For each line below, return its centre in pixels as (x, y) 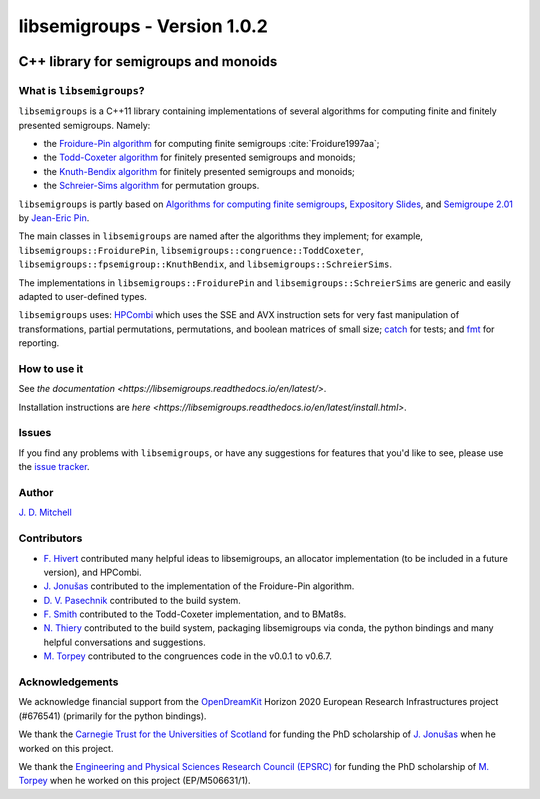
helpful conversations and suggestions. (124, 642)
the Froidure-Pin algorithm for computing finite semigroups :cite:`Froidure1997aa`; (211, 144)
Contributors (50, 538)
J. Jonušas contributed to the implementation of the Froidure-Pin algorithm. (199, 586)
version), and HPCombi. (92, 572)
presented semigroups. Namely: (84, 125)
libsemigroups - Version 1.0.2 (143, 26)
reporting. (39, 343)
